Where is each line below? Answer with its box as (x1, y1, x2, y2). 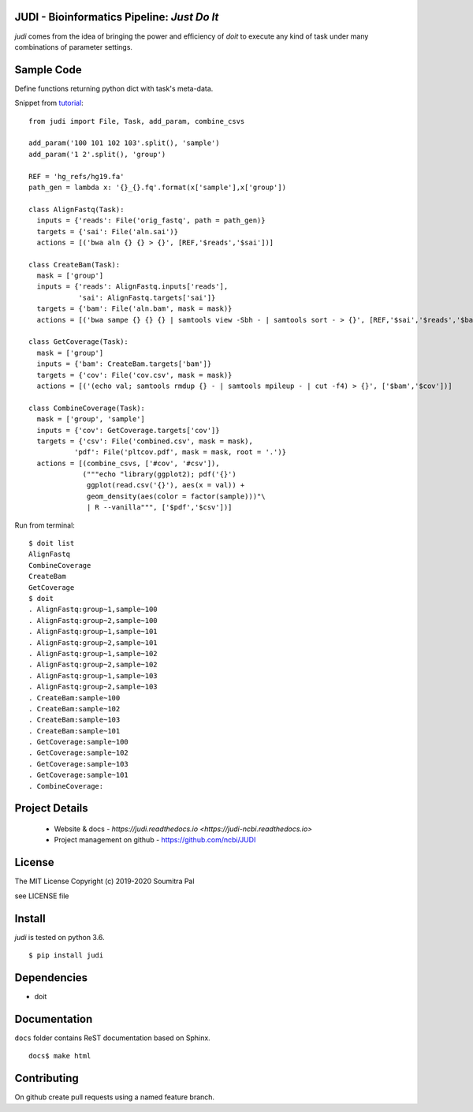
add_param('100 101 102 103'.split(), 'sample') (28, 139, 220, 147)
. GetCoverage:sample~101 (28, 771, 129, 780)
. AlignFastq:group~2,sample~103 (28, 682, 158, 692)
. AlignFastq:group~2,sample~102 (28, 660, 158, 670)
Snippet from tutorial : (14, 99, 84, 108)
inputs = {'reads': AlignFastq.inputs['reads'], (36, 282, 229, 291)
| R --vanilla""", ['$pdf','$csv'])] (87, 503, 233, 512)
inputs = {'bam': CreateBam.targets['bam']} (36, 360, 212, 368)
